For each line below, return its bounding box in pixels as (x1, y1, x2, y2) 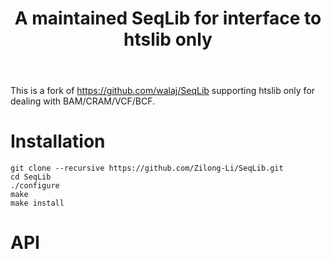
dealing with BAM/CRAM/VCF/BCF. (10, 95, 155, 107)
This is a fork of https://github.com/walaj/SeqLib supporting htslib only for (10, 85, 316, 97)
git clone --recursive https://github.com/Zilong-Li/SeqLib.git (10, 163, 284, 174)
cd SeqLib (10, 172, 52, 182)
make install (10, 198, 65, 209)
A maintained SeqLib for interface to (14, 7, 322, 30)
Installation (10, 130, 106, 153)
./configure (10, 181, 60, 191)
